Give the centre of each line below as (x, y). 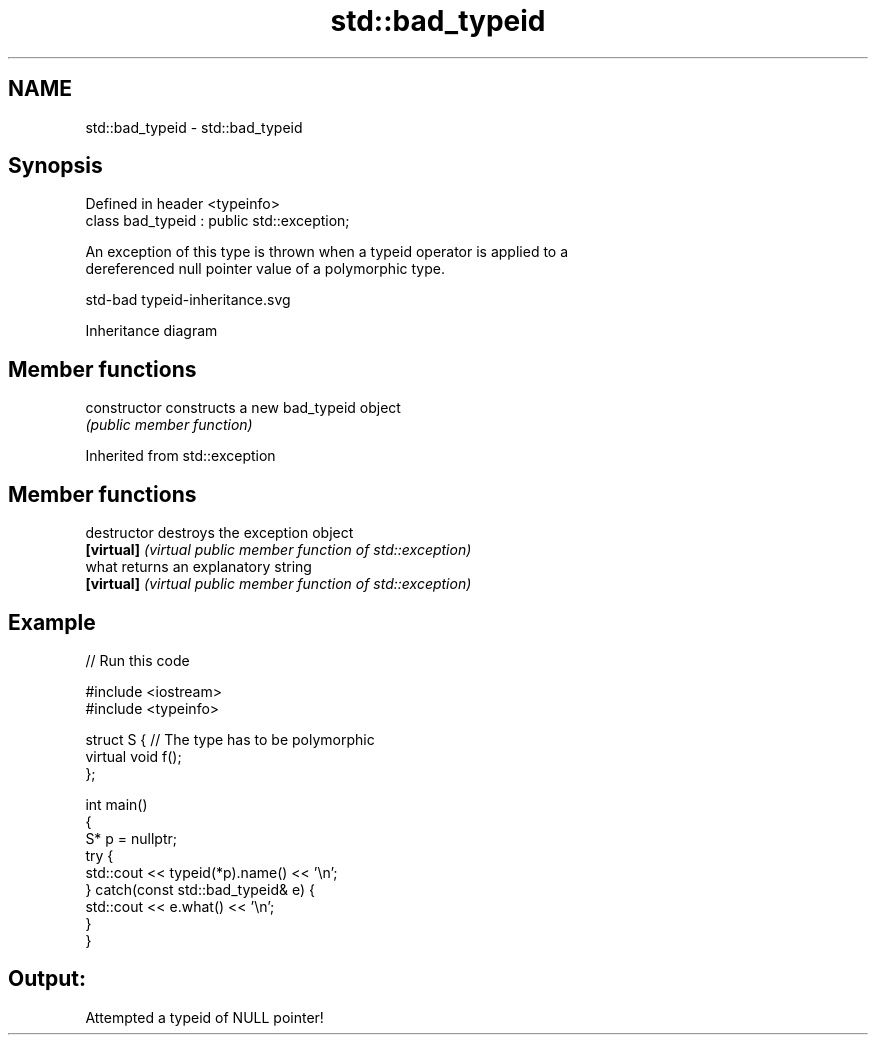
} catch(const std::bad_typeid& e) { (200, 889)
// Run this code (137, 660)
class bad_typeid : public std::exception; (217, 221)
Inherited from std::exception (180, 456)
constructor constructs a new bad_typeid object (243, 408)
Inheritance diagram (151, 331)
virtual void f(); (133, 756)
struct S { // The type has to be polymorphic (230, 739)
